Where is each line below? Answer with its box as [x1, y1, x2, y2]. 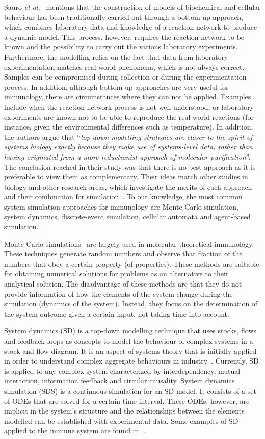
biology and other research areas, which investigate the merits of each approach [4, 181, 252, 192]
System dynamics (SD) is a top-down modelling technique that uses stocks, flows [4, 325, 257, 336]
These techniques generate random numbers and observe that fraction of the [4, 248, 243, 259]
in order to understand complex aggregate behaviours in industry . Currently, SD [4, 355, 259, 366]
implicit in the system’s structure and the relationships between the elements [4, 405, 245, 416]
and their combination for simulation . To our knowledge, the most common [4, 191, 243, 202]
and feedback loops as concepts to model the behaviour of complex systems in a [4, 335, 253, 346]
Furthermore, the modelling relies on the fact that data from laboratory [4, 51, 228, 62]
